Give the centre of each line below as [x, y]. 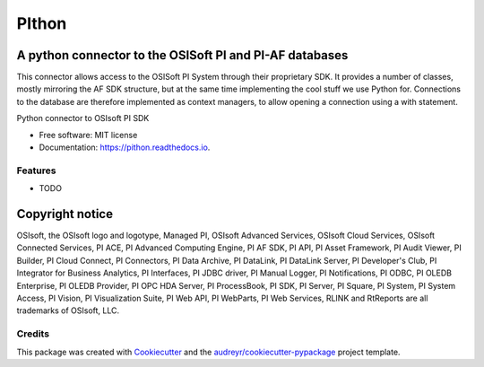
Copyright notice [65, 214]
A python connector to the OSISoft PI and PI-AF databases [182, 55]
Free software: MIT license [88, 135]
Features [36, 170]
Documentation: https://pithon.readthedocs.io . [125, 147]
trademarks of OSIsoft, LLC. [68, 310]
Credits [33, 334]
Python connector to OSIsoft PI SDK [83, 118]
